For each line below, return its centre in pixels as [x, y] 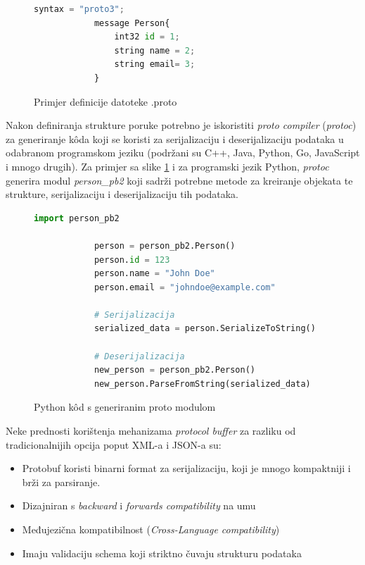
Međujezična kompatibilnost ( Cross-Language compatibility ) [151, 529]
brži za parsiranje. [61, 482]
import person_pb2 [77, 218]
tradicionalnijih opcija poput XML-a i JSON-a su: [114, 444]
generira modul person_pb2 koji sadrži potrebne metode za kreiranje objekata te [179, 180]
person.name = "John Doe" [154, 274]
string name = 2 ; [155, 50]
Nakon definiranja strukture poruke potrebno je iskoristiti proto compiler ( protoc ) [181, 125]
